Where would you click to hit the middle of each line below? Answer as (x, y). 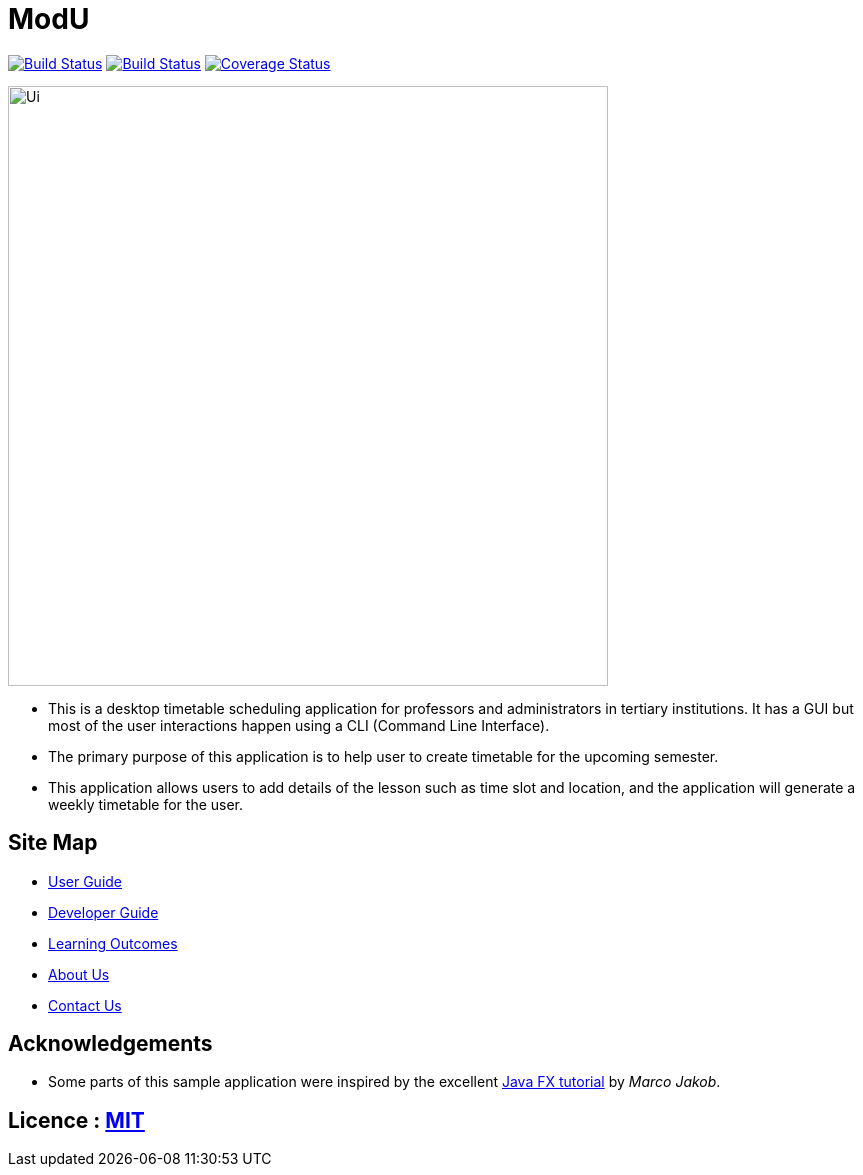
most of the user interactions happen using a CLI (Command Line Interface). (299, 725)
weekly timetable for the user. (146, 804)
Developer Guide (103, 912)
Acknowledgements (110, 1044)
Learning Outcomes (113, 943)
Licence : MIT (76, 1120)
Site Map (53, 843)
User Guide (85, 881)
